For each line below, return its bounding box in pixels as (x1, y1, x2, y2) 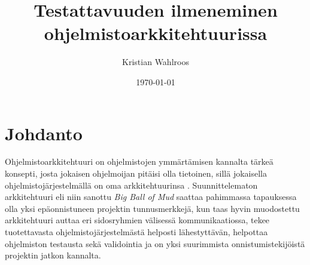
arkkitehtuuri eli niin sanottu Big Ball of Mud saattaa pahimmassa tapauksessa (5, 190, 297, 203)
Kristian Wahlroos (122, 56, 189, 68)
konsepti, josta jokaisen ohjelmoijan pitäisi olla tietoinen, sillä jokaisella (5, 167, 268, 180)
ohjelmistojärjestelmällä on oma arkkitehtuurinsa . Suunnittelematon (5, 178, 258, 191)
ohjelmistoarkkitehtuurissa (44, 21, 268, 45)
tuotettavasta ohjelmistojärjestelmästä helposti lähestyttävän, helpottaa (5, 226, 268, 238)
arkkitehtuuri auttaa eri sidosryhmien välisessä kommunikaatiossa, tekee (5, 214, 270, 226)
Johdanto (5, 121, 83, 145)
